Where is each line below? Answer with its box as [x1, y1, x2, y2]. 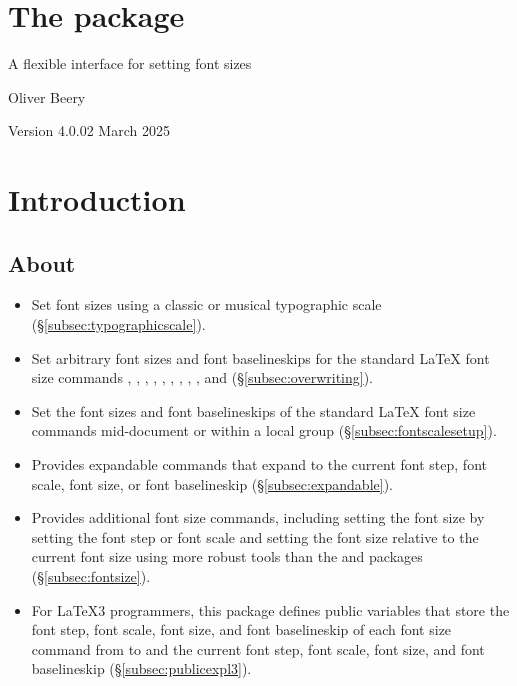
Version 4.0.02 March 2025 [8, 120, 170, 141]
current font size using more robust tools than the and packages [31, 546, 423, 567]
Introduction [8, 179, 186, 220]
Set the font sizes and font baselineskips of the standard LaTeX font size [31, 400, 476, 421]
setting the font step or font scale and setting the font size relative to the [31, 526, 479, 547]
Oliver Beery [8, 86, 86, 107]
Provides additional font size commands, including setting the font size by [31, 507, 485, 528]
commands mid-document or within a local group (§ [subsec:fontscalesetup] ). [31, 420, 497, 441]
